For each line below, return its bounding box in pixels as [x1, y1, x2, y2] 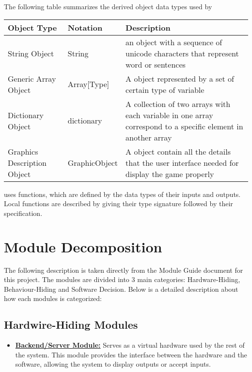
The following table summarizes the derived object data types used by [4, 1, 212, 11]
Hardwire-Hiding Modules [4, 317, 138, 332]
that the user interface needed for [126, 157, 239, 168]
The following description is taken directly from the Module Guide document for [4, 265, 243, 275]
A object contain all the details [126, 145, 231, 157]
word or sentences [126, 58, 186, 70]
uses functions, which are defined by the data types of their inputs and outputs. [4, 189, 241, 199]
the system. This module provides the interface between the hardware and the [15, 349, 247, 359]
